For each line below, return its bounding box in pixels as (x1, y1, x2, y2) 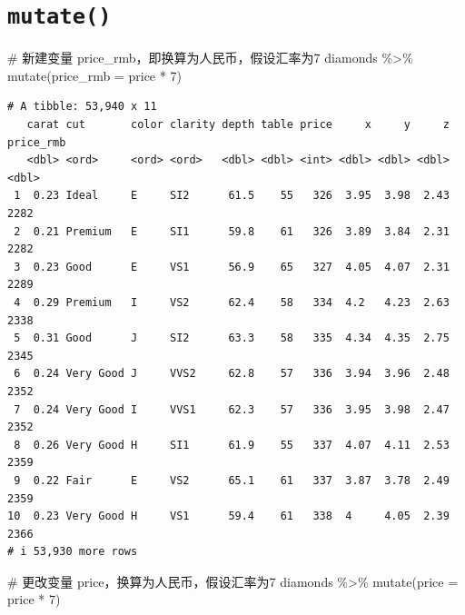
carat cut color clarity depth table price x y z (26, 118, 450, 132)
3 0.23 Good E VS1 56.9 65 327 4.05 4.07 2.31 (14, 260, 450, 273)
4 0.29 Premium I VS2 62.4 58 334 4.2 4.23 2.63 (14, 295, 450, 309)
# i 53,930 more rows (7, 545, 138, 559)
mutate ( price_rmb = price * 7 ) (7, 65, 182, 84)
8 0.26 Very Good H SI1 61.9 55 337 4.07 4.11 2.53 (14, 438, 450, 451)
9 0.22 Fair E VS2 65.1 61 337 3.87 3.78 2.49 (14, 473, 450, 487)
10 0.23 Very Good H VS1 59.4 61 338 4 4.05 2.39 (7, 510, 450, 523)
